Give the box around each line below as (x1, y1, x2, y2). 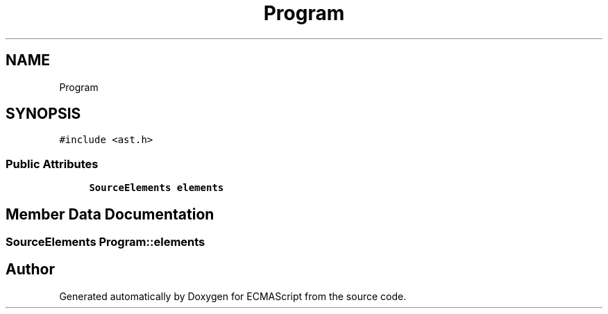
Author (6, 261, 55, 279)
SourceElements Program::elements (6, 235, 205, 249)
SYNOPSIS (6, 105, 81, 123)
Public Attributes (6, 156, 99, 171)
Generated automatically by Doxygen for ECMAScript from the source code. (59, 290, 407, 302)
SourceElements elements (89, 182, 224, 194)
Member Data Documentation (6, 205, 214, 223)
